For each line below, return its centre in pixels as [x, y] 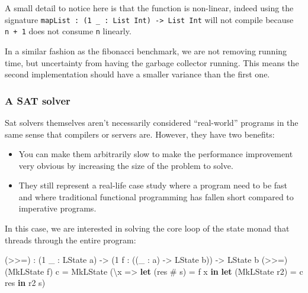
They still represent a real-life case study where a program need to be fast [153, 185]
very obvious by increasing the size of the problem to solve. [126, 165]
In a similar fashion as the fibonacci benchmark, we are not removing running [146, 51]
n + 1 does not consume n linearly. [68, 31]
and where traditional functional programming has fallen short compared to [156, 196]
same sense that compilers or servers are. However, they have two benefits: [140, 134]
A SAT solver [38, 100]
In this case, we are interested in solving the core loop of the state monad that [147, 228]
